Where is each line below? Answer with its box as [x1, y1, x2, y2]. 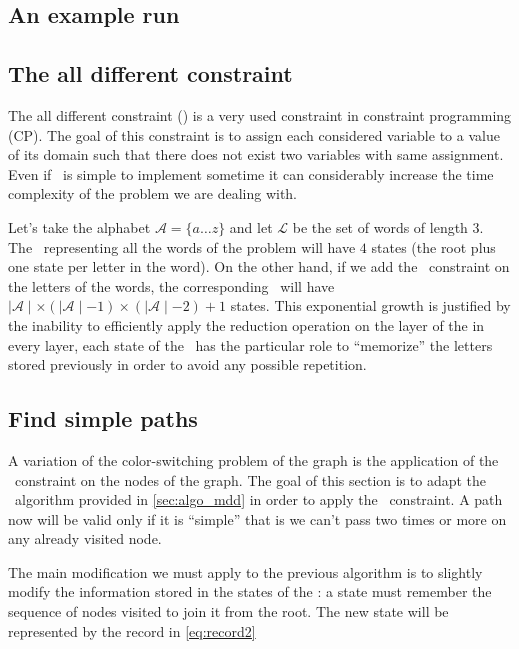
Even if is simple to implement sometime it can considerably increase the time [8, 163, 494, 184]
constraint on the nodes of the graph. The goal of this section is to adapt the [14, 469, 487, 490]
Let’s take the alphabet [8, 216, 151, 237]
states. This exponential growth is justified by [230, 295, 511, 316]
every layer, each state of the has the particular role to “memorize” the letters [8, 334, 493, 355]
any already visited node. [8, 528, 162, 549]
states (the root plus [371, 236, 496, 257]
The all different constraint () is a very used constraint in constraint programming [8, 104, 512, 125]
